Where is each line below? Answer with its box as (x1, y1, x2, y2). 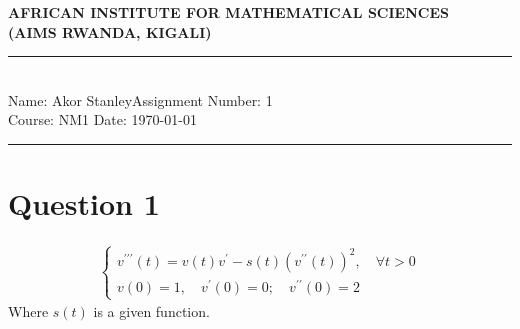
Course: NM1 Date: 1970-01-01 (8, 109, 197, 130)
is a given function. (93, 301, 210, 322)
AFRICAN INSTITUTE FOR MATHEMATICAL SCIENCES (8, 2, 449, 22)
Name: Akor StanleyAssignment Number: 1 (8, 89, 273, 110)
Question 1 (8, 183, 160, 224)
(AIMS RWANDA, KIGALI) (8, 21, 212, 42)
